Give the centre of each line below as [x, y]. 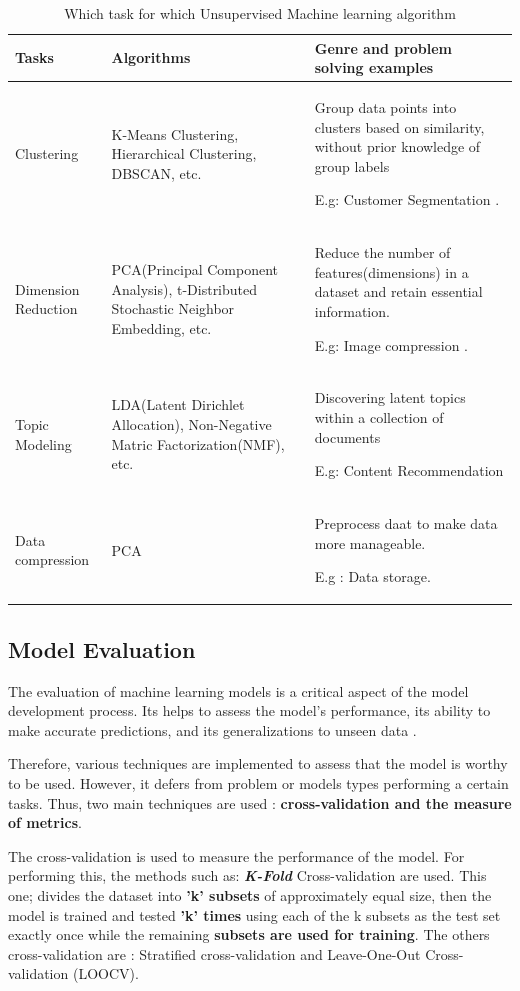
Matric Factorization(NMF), [198, 443]
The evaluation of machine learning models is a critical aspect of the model [238, 690]
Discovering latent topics [390, 397]
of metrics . [45, 822]
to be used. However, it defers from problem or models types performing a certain [258, 782]
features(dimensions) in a [391, 271]
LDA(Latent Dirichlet [178, 404]
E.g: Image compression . [391, 344]
